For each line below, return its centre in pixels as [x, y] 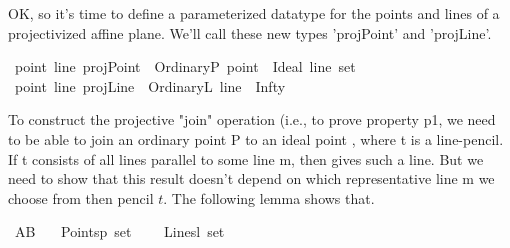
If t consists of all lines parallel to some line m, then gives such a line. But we [246, 158]
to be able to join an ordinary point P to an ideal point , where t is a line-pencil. [256, 138]
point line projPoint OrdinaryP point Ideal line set [185, 66]
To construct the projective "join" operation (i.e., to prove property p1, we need [252, 119]
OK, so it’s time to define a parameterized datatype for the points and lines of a [254, 13]
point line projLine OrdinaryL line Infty [150, 85]
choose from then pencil [81, 197]
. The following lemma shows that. [269, 197]
